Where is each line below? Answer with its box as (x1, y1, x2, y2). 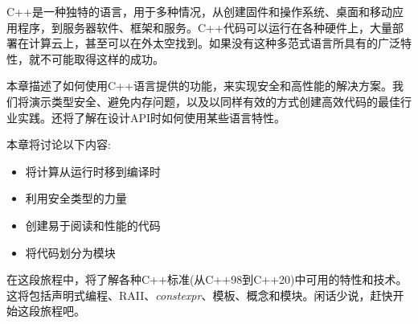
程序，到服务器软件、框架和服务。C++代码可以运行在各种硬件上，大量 (17, 18, 392, 35)
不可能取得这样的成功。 (39, 50, 164, 67)
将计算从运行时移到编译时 (25, 162, 161, 179)
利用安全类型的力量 (25, 190, 127, 207)
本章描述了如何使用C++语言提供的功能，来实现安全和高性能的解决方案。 (6, 77, 392, 94)
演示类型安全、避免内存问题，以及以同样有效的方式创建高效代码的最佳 (28, 92, 400, 109)
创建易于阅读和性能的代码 (25, 216, 161, 233)
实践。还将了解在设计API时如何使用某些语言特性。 (17, 109, 286, 125)
